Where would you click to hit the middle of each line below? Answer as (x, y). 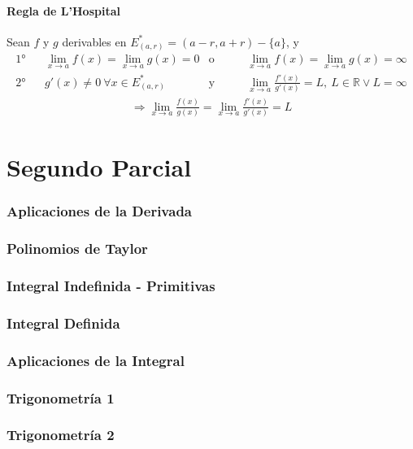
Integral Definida (63, 323)
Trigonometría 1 (61, 397)
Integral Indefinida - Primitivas (111, 286)
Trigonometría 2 (61, 435)
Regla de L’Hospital (63, 10)
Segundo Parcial (99, 167)
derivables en (94, 41)
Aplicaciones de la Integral (96, 360)
